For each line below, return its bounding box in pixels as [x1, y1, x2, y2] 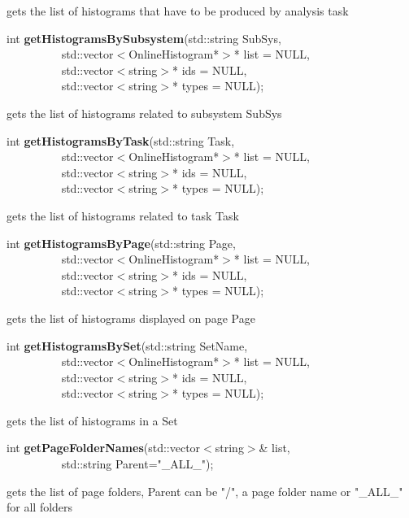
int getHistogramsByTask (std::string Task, [7, 132, 235, 149]
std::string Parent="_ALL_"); [61, 455, 214, 472]
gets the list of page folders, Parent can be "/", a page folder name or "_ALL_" [7, 482, 403, 499]
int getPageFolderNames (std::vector [7, 439, 201, 456]
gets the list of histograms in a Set [7, 411, 178, 429]
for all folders [7, 498, 73, 516]
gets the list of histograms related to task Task [7, 207, 239, 224]
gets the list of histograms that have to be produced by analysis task [7, 2, 349, 19]
